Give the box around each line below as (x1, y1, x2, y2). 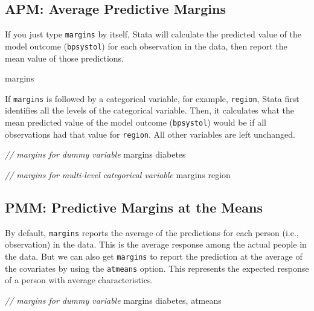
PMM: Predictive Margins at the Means (5, 197, 263, 216)
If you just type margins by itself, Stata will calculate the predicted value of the (5, 28, 301, 40)
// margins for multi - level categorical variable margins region (5, 168, 231, 181)
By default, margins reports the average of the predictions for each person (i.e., (5, 226, 299, 239)
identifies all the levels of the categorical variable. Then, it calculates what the (5, 104, 294, 117)
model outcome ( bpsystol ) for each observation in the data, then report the (5, 39, 287, 52)
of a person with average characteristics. (5, 274, 153, 286)
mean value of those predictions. (5, 51, 124, 64)
